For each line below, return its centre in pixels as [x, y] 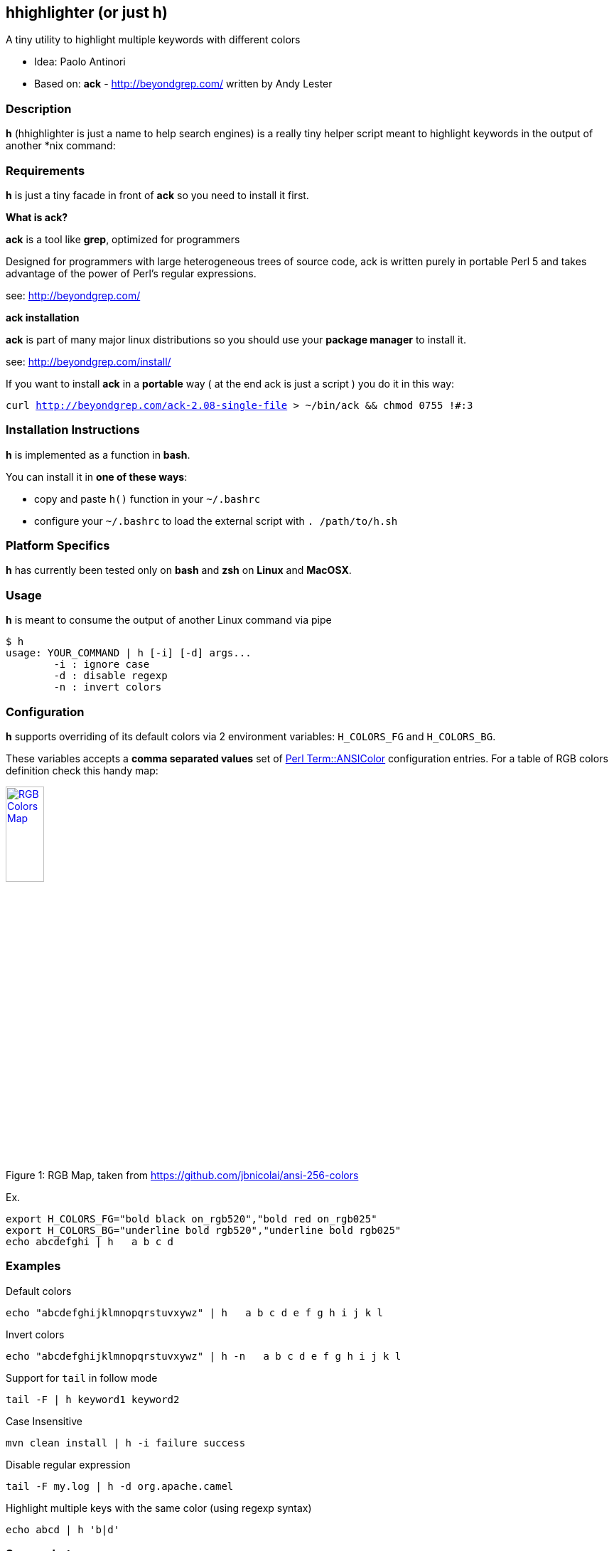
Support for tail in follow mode [82, 1377]
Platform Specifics [58, 546]
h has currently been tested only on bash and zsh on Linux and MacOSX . [179, 570]
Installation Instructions [73, 430]
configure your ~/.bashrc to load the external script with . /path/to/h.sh [216, 521]
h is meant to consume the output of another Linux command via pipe [169, 620]
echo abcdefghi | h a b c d [90, 1241]
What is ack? [37, 217]
